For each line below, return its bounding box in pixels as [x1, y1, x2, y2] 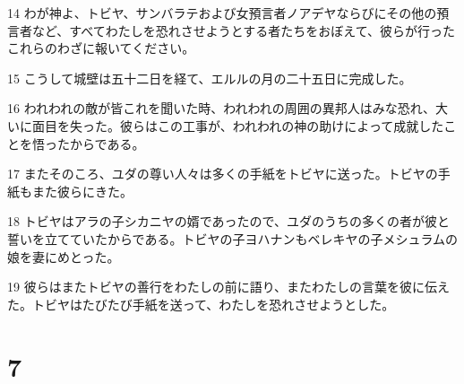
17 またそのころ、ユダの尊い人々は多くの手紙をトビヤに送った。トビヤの [7, 164, 438, 183]
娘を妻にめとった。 [7, 247, 120, 266]
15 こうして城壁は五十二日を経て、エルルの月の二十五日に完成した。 [7, 68, 412, 87]
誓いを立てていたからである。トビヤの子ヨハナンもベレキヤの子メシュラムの [7, 229, 459, 248]
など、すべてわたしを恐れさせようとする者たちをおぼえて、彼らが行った [31, 21, 455, 39]
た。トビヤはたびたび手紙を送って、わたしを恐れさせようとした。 [7, 294, 395, 313]
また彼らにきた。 [31, 181, 133, 200]
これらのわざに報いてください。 [7, 39, 195, 57]
